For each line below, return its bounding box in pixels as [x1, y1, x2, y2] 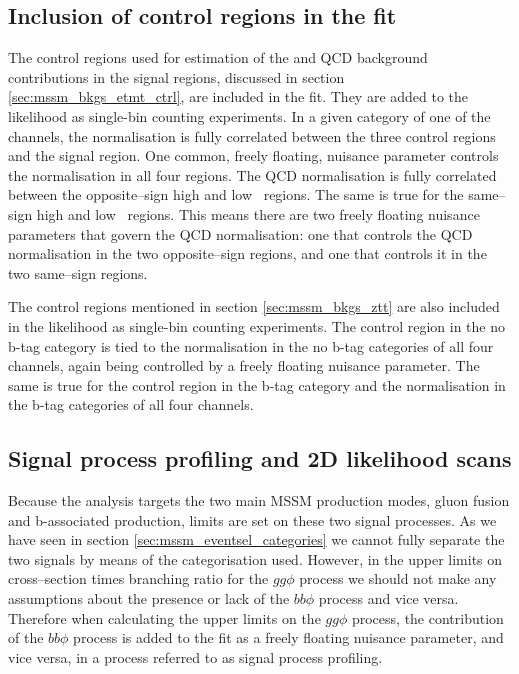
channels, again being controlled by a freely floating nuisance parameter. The [8, 355, 480, 376]
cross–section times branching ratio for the [8, 568, 269, 589]
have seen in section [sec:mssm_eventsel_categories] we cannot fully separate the [8, 529, 505, 550]
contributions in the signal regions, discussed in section [8, 66, 345, 87]
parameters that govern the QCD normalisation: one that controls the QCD [8, 223, 473, 244]
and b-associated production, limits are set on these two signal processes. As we [8, 509, 497, 530]
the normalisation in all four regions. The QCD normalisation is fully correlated [8, 164, 497, 185]
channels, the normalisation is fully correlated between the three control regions [8, 125, 496, 146]
